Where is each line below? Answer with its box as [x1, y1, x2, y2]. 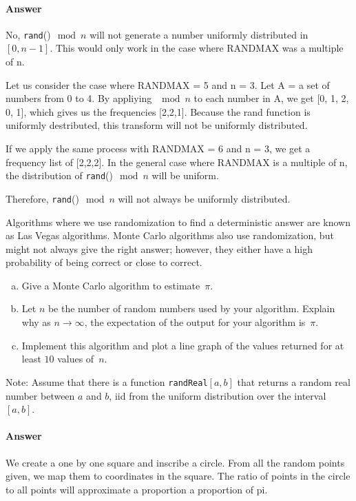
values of [57, 351, 94, 366]
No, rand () [6, 27, 51, 41]
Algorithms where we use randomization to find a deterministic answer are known [6, 214, 351, 229]
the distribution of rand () [6, 168, 113, 183]
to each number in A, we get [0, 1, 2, [193, 91, 349, 105]
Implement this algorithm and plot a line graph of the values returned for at [21, 338, 344, 352]
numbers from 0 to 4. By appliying [6, 91, 152, 105]
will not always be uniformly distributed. [118, 191, 291, 205]
